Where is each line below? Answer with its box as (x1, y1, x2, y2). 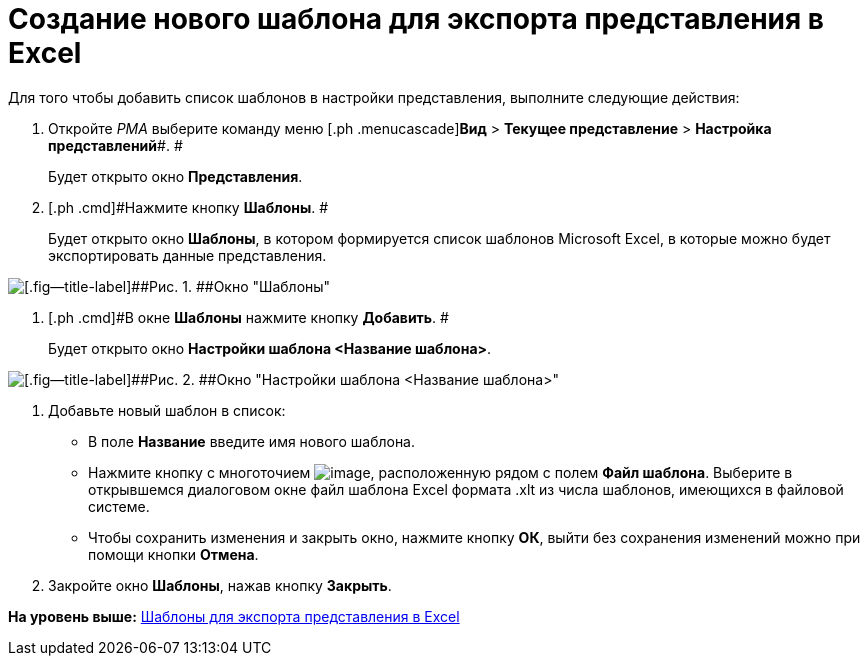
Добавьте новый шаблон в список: (48, 401, 286, 419)
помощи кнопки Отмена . (88, 545, 259, 563)
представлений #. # (48, 136, 183, 154)
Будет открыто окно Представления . (48, 167, 303, 185)
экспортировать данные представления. (48, 246, 327, 264)
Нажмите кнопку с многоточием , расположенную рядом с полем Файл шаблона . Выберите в (88, 463, 793, 481)
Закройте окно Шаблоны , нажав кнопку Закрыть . (48, 576, 392, 594)
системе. (88, 497, 150, 515)
